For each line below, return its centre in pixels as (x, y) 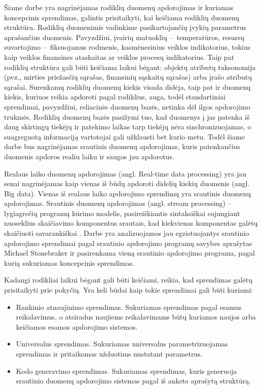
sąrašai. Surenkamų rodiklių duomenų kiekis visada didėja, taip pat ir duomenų (127, 86)
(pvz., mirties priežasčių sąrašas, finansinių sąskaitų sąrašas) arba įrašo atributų (128, 77)
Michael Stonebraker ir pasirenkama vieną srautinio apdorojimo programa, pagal (129, 253)
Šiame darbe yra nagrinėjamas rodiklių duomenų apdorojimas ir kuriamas (119, 7)
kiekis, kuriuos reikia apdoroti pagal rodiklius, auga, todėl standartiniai (115, 97)
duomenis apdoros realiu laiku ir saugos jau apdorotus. (89, 156)
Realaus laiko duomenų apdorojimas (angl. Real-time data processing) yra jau (125, 173)
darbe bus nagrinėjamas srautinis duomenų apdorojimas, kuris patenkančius (122, 146)
